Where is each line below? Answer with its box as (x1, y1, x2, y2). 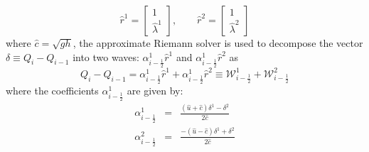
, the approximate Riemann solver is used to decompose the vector (73, 36, 363, 50)
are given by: (127, 83, 183, 98)
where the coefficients (6, 83, 99, 98)
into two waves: (73, 49, 139, 64)
